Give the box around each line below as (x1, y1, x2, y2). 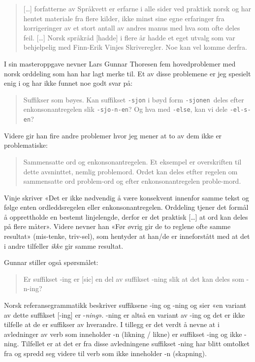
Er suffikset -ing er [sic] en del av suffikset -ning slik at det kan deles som (23, 273, 244, 284)
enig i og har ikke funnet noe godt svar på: (4, 78, 133, 88)
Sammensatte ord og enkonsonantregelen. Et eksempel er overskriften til (23, 156, 242, 166)
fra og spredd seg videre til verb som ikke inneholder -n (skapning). (4, 348, 207, 358)
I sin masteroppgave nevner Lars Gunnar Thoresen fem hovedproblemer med (4, 58, 236, 68)
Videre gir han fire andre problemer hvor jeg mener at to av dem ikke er (4, 130, 222, 140)
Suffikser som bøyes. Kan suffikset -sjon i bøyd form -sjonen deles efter (23, 94, 244, 104)
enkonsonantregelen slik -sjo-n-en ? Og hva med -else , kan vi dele (23, 104, 228, 114)
